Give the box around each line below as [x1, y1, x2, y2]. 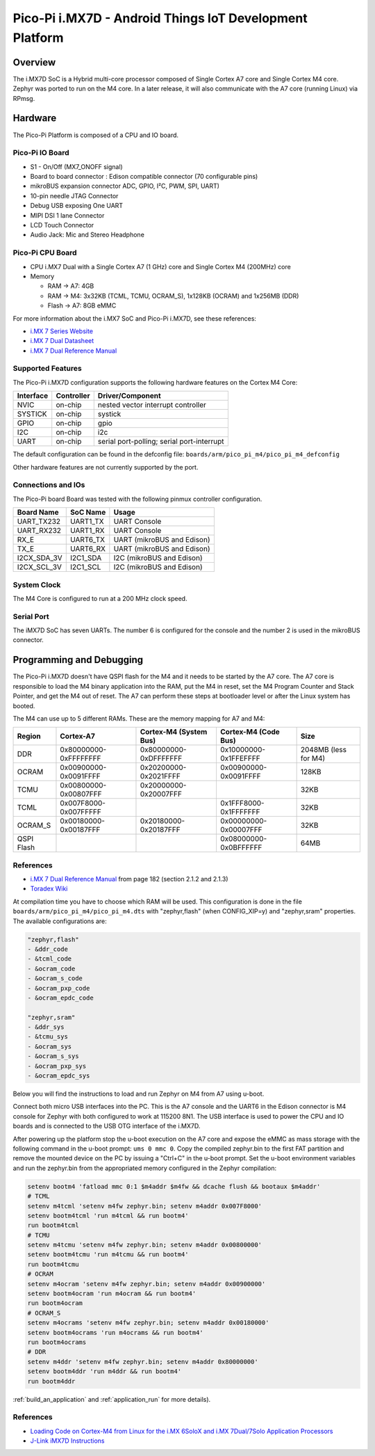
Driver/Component [97, 391, 161, 401]
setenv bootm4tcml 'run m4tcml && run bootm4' [27, 1211, 189, 1219]
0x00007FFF [219, 825, 263, 835]
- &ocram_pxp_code [27, 984, 90, 992]
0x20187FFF [140, 825, 181, 835]
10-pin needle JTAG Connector [30, 191, 119, 200]
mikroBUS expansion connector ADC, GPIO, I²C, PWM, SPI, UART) [30, 182, 220, 191]
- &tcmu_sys [27, 1033, 69, 1041]
